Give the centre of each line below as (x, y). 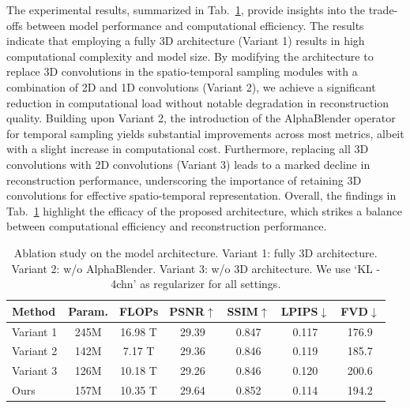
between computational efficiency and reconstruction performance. (167, 226)
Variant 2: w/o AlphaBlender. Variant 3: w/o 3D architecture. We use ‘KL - (196, 268)
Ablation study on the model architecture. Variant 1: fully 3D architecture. (196, 252)
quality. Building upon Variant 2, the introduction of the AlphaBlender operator (201, 118)
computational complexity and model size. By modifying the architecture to (190, 56)
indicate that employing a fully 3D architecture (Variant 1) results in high (186, 41)
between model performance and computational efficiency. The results (195, 25)
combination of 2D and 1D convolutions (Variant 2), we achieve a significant (191, 86)
